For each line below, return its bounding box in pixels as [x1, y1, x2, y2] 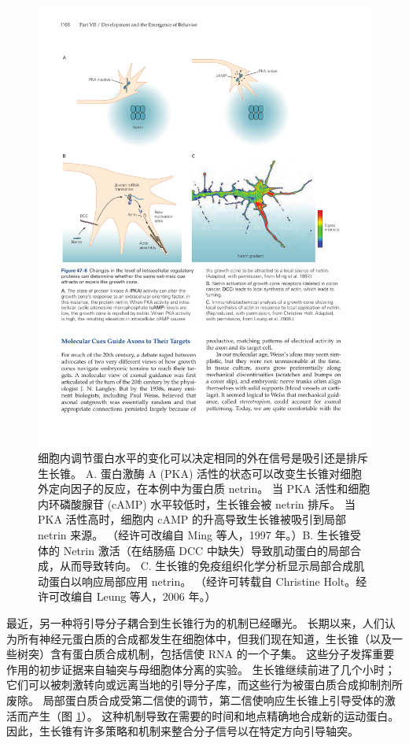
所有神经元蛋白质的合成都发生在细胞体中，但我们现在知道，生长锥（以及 [17, 630, 392, 646]
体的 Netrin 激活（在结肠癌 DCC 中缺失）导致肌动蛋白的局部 [38, 542, 350, 558]
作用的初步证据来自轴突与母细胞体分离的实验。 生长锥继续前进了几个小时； [6, 661, 396, 677]
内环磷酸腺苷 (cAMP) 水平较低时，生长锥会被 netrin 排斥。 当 [38, 495, 356, 512]
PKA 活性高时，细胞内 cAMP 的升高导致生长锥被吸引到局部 [38, 511, 346, 527]
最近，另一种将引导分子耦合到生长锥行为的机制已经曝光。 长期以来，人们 [6, 615, 385, 631]
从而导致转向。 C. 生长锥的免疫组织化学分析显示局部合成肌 [59, 557, 365, 574]
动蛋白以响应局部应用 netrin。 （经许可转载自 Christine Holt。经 [38, 572, 367, 589]
